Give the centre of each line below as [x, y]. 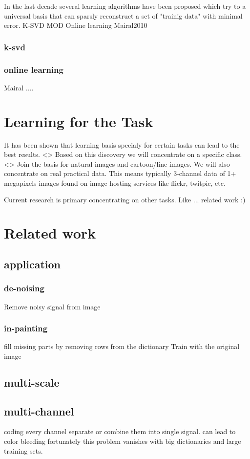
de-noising [24, 288]
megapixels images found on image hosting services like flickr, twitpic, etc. [115, 183]
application [32, 264]
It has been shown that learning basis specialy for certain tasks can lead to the [122, 144]
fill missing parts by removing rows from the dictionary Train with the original [122, 346]
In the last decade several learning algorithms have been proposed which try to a [125, 6]
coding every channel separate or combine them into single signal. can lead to [120, 431]
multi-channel [39, 411]
